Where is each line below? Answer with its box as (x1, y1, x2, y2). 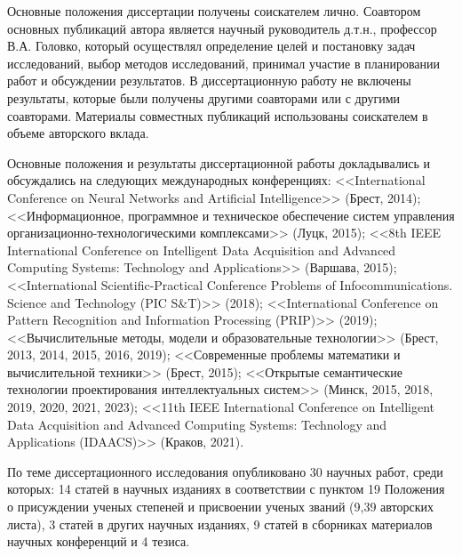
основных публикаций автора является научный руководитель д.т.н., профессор (7, 19, 437, 37)
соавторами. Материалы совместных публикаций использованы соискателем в (7, 106, 428, 125)
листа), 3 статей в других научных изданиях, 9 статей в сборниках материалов (7, 514, 433, 533)
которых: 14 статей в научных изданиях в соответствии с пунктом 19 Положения (7, 479, 445, 498)
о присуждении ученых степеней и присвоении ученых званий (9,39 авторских (7, 497, 434, 516)
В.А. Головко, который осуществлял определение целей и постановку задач (7, 36, 416, 55)
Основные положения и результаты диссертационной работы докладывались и (7, 153, 431, 172)
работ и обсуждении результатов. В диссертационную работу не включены (7, 71, 411, 90)
